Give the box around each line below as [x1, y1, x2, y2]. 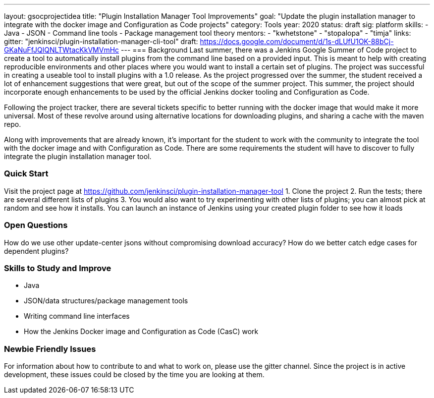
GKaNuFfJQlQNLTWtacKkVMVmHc [4, 46, 119, 54]
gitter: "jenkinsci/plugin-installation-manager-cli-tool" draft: [4, 37, 198, 46]
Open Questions [4, 220, 68, 230]
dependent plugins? [4, 246, 69, 255]
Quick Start [4, 169, 49, 179]
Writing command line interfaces [24, 312, 130, 321]
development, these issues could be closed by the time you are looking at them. [4, 370, 265, 379]
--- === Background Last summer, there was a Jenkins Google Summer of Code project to [121, 46, 417, 54]
